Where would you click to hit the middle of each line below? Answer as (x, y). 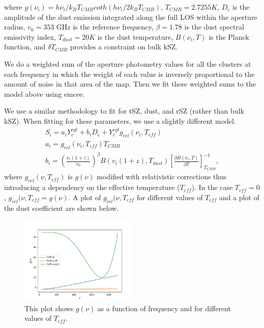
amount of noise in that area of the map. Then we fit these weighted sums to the (130, 84)
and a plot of (239, 197)
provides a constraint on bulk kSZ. (124, 47)
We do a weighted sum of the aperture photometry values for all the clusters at (128, 63)
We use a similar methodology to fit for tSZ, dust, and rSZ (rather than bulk (124, 111)
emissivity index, (30, 36)
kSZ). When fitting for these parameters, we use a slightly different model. (120, 120)
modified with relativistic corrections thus (162, 176)
